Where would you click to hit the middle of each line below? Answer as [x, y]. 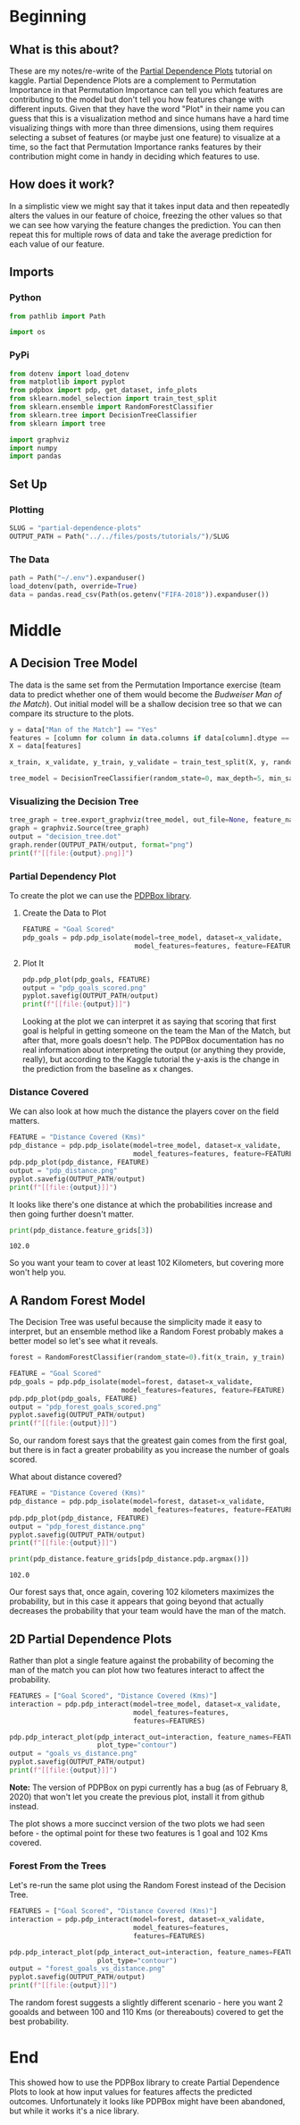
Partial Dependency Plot [63, 876]
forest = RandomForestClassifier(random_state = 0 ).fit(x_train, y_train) [147, 1358]
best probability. [39, 2021]
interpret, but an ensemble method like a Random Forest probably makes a [146, 1332]
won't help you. [38, 1272]
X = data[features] [46, 746]
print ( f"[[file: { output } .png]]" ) [71, 853]
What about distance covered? [66, 1477]
